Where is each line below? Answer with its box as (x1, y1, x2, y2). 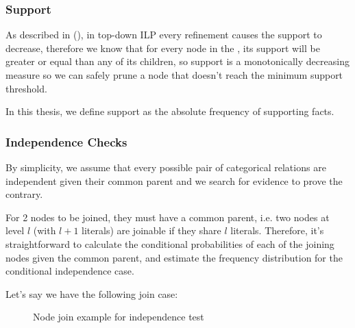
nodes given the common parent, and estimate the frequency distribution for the (5, 250, 343, 264)
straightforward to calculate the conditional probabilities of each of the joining (5, 236, 334, 251)
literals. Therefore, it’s (230, 223, 324, 238)
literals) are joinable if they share (82, 223, 221, 238)
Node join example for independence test (33, 310, 204, 324)
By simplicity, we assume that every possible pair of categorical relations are (5, 160, 326, 174)
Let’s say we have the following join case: (5, 286, 178, 301)
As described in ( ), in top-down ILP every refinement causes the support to (5, 27, 322, 42)
